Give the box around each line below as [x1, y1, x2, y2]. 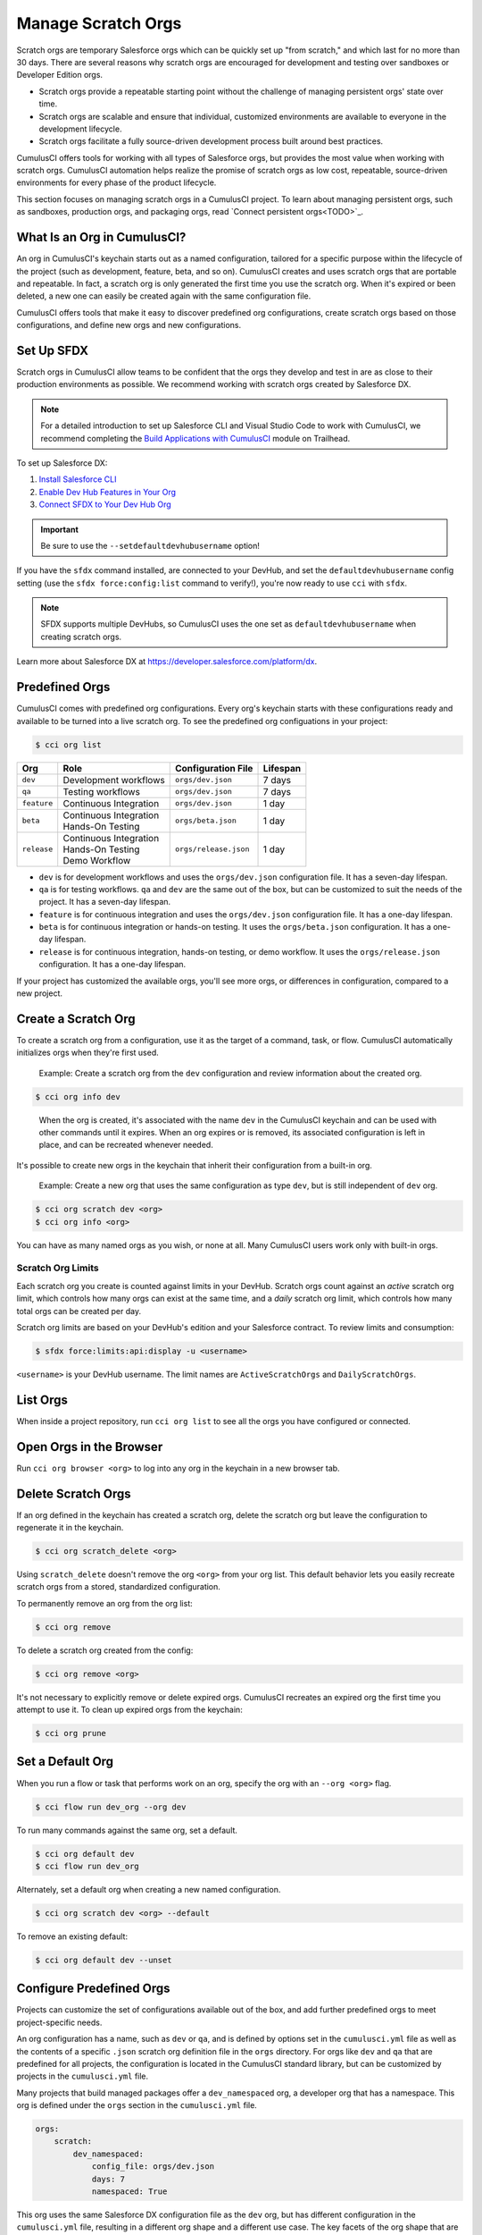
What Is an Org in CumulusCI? [16, 230, 187, 245]
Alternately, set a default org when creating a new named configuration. [16, 1884, 281, 1894]
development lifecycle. [38, 123, 122, 134]
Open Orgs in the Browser [16, 1439, 163, 1455]
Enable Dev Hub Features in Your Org [38, 486, 177, 497]
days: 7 [91, 2173, 125, 2184]
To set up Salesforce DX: [16, 457, 108, 468]
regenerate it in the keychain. [16, 1522, 124, 1532]
